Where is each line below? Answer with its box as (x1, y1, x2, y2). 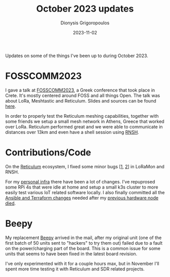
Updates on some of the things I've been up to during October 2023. (5, 53, 148, 59)
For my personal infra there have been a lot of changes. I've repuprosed (5, 178, 155, 184)
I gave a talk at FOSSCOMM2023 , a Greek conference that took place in (5, 87, 155, 93)
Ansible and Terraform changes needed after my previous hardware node (5, 195, 158, 201)
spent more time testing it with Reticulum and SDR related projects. (5, 266, 145, 272)
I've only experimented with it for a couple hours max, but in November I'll (5, 260, 159, 266)
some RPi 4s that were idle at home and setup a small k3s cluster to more (5, 184, 158, 190)
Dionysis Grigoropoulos (60, 20, 110, 26)
